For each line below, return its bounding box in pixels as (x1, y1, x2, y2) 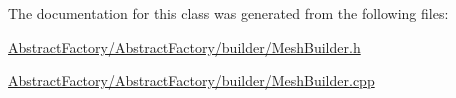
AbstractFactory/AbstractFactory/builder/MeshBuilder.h (8, 36, 361, 57)
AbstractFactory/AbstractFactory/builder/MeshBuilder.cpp (8, 70, 375, 91)
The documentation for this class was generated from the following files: (8, 3, 449, 23)
